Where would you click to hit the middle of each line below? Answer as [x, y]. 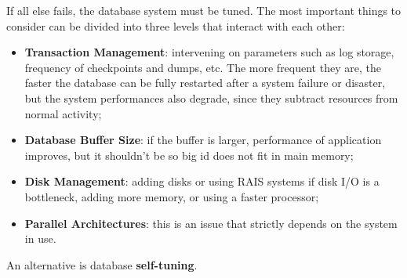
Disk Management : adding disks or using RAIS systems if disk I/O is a [202, 181]
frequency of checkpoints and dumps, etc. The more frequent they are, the [203, 67]
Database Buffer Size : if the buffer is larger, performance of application [203, 140]
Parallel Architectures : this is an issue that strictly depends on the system [211, 223]
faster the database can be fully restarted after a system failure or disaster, [205, 83]
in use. [40, 238]
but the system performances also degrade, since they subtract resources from [211, 97]
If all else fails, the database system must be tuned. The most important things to [204, 10]
